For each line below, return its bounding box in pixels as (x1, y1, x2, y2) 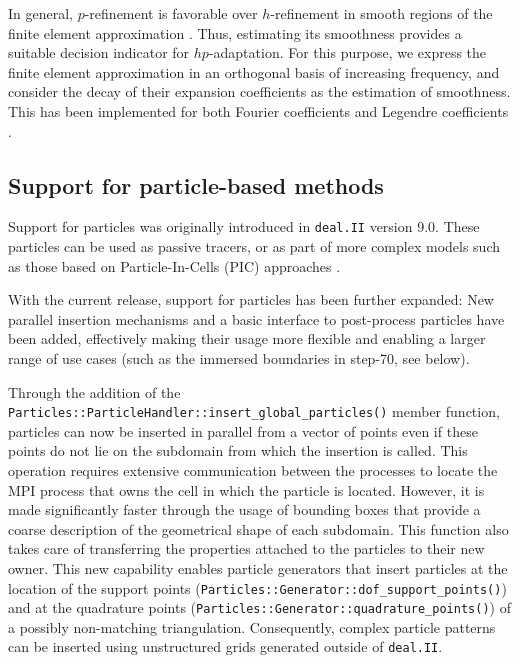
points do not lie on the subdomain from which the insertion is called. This (8, 440, 468, 461)
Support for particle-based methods (8, 169, 384, 200)
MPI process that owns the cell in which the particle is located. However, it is (8, 479, 485, 500)
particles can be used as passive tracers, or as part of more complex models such (8, 236, 501, 257)
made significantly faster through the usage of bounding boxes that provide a (8, 499, 481, 520)
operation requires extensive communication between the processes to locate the (8, 460, 498, 481)
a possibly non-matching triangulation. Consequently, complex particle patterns (8, 616, 496, 637)
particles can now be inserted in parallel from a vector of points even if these (8, 420, 478, 441)
